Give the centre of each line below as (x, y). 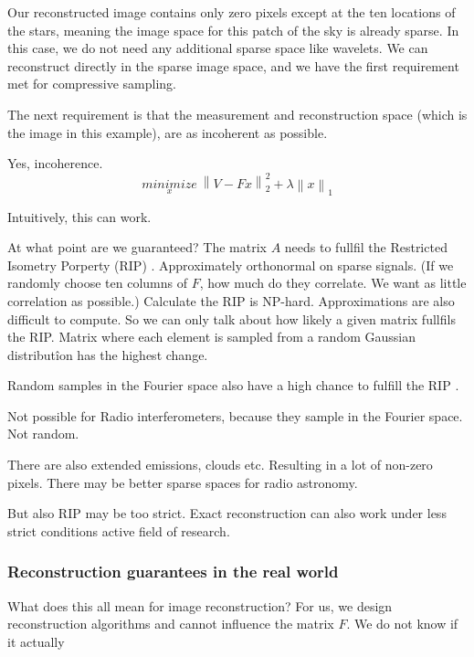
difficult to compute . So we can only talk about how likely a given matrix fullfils (232, 318)
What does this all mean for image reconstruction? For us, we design (200, 605)
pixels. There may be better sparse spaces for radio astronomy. (183, 482)
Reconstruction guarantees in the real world (173, 572)
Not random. (43, 434)
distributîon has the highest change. (108, 354)
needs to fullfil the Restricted (366, 247)
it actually (36, 641)
